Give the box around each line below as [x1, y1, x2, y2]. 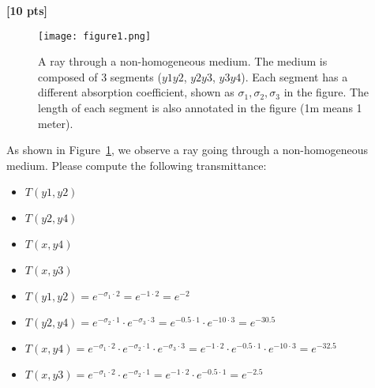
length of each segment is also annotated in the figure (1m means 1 [38, 100, 362, 116]
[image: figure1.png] [38, 30, 152, 42]
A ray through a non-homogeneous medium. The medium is [38, 53, 328, 70]
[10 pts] [6, 2, 47, 18]
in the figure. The [283, 84, 369, 100]
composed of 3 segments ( [38, 68, 162, 85]
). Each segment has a [241, 68, 348, 85]
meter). [38, 115, 73, 131]
